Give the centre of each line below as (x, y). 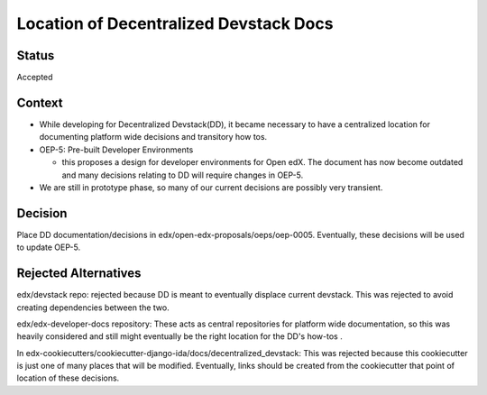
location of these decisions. (68, 378)
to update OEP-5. (49, 247)
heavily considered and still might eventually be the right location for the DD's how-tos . (179, 336)
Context (40, 102)
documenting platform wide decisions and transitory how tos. (153, 137)
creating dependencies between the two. (93, 308)
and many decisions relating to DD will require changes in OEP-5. (183, 175)
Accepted (35, 78)
